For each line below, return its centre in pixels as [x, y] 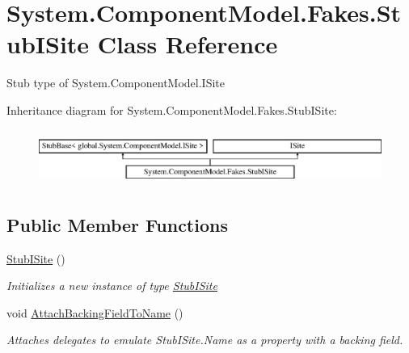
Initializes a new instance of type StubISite [112, 286]
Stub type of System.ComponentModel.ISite [116, 83]
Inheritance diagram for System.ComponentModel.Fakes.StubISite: [172, 109]
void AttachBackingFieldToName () [95, 312]
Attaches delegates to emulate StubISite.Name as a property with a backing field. [205, 340]
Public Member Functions [117, 224]
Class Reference [188, 44]
